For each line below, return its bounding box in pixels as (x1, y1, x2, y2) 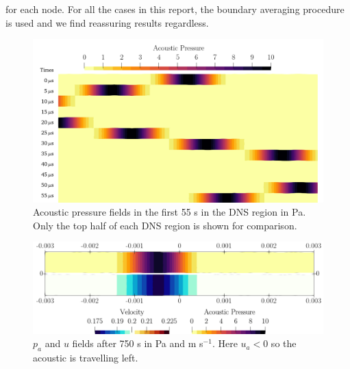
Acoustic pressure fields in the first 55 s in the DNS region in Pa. (33, 205, 306, 219)
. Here (212, 336, 238, 351)
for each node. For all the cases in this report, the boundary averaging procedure (5, 2, 345, 16)
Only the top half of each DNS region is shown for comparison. (33, 218, 297, 232)
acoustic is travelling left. (33, 351, 138, 365)
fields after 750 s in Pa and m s (72, 336, 203, 351)
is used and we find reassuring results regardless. (5, 15, 209, 29)
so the (271, 336, 297, 351)
